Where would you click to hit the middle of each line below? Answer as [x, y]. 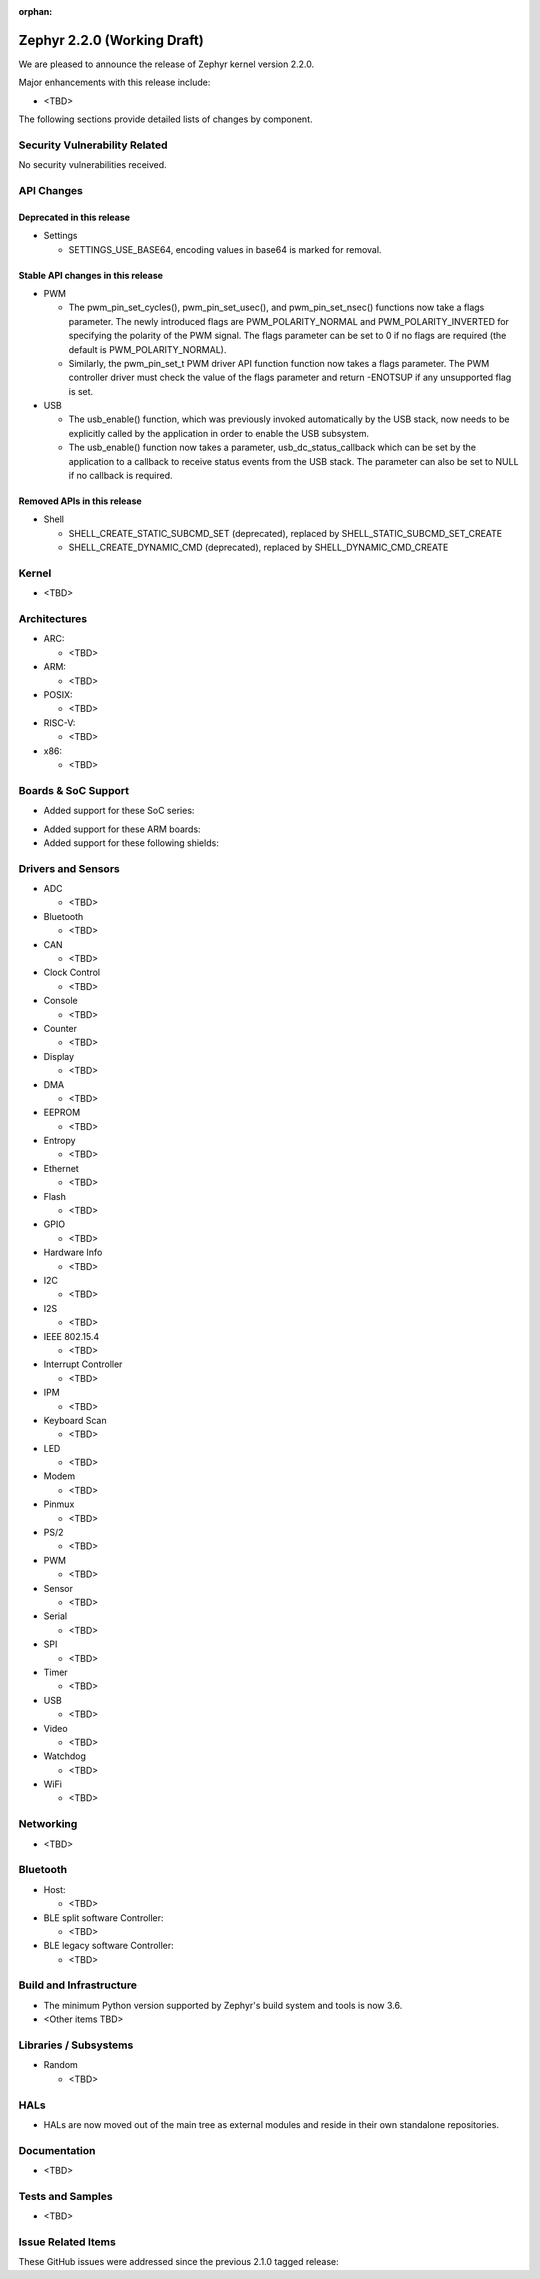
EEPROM [62, 1112]
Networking [48, 1824]
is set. [81, 391]
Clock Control [71, 972]
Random [61, 2065]
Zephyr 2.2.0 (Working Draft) [111, 40]
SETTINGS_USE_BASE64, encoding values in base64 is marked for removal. [225, 249]
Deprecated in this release [74, 217]
